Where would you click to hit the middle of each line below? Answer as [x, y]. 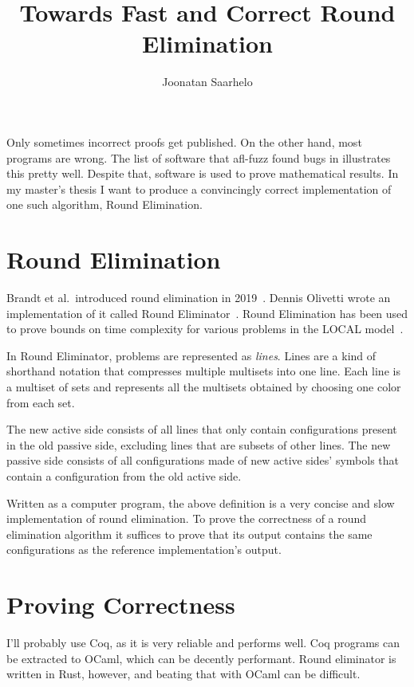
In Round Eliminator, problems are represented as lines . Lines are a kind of [191, 355]
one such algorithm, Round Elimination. [104, 204]
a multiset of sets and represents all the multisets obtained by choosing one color [204, 386]
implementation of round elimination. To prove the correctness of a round [187, 518]
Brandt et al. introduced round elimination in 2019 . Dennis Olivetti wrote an [199, 297]
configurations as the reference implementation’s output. [144, 550]
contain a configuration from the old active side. [124, 475]
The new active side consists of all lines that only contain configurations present [202, 429]
